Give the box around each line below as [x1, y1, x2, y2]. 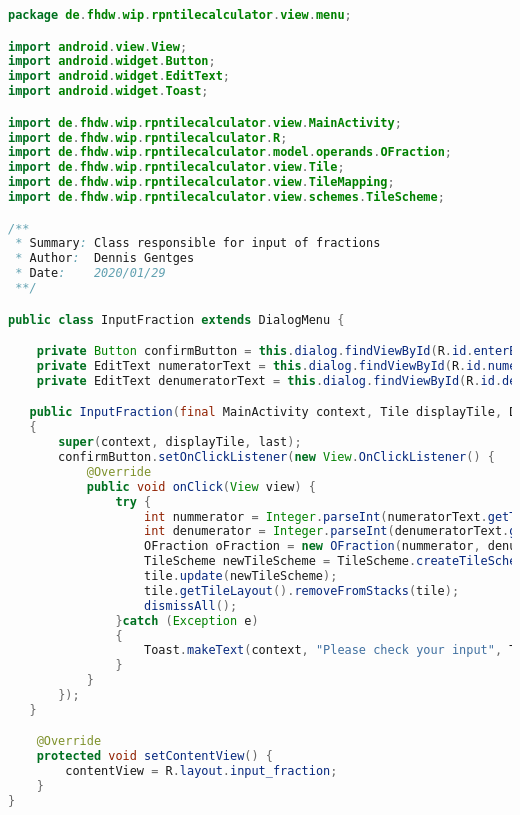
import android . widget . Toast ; [8, 84, 209, 99]
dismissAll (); [144, 598, 238, 613]
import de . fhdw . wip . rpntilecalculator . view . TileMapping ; [8, 175, 395, 190]
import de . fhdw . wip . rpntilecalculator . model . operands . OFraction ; [8, 145, 452, 160]
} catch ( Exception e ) [115, 613, 259, 628]
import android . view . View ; [8, 39, 188, 54]
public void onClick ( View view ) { [86, 479, 316, 494]
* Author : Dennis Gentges [15, 251, 195, 266]
